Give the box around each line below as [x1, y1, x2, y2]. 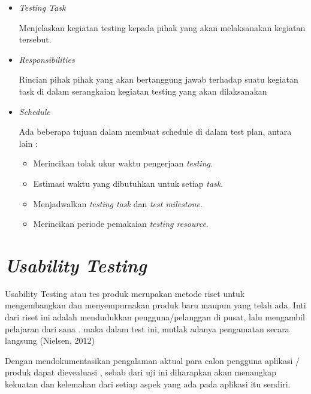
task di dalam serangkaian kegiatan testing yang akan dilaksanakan [19, 84, 267, 97]
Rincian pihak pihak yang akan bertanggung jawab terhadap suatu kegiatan [19, 73, 298, 86]
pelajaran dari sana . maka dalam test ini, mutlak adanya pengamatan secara [5, 322, 289, 335]
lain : [19, 137, 38, 149]
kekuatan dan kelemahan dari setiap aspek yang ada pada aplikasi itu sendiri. [5, 378, 291, 390]
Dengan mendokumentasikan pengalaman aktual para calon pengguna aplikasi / [5, 354, 300, 366]
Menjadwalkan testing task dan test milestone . [33, 197, 203, 210]
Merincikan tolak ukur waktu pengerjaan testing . [33, 157, 213, 169]
